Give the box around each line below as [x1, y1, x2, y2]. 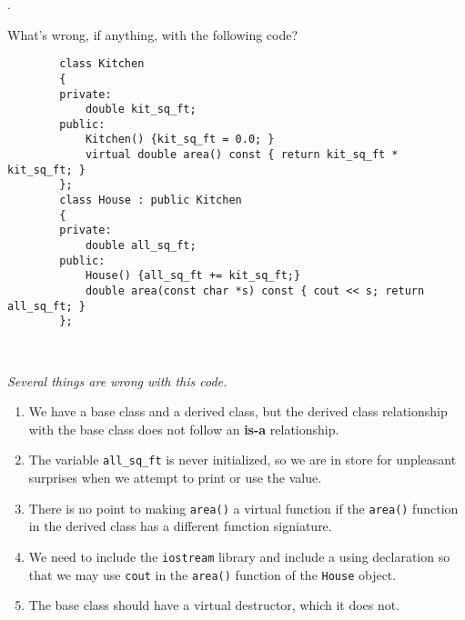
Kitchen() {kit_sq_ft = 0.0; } [85, 133, 275, 146]
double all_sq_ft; [85, 239, 197, 253]
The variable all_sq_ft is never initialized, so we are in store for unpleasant [28, 450, 457, 469]
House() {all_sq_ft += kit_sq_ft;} [85, 269, 301, 283]
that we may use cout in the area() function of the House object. [28, 565, 397, 584]
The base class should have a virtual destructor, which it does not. [28, 595, 400, 615]
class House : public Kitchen [59, 194, 242, 207]
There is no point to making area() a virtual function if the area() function [28, 498, 459, 517]
